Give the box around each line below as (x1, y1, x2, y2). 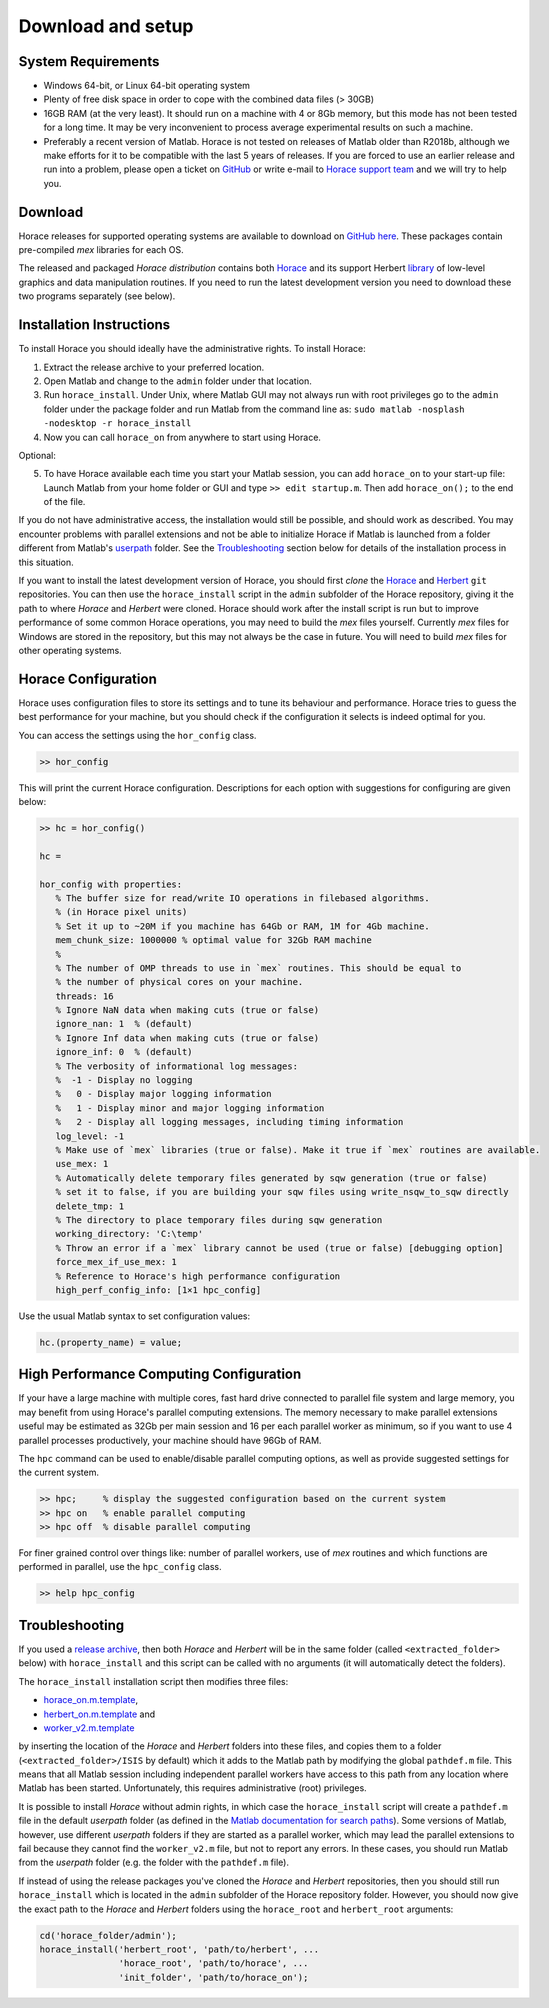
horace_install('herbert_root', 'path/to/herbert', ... (39, 1943, 320, 1955)
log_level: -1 (55, 1130, 125, 1142)
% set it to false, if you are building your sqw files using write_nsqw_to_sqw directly (55, 1186, 509, 1198)
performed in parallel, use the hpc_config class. (18, 1561, 222, 1573)
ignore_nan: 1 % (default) (55, 1018, 194, 1030)
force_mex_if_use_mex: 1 (55, 1256, 177, 1268)
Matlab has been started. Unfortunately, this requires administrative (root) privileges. (18, 1782, 367, 1794)
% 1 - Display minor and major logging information (55, 1102, 325, 1114)
